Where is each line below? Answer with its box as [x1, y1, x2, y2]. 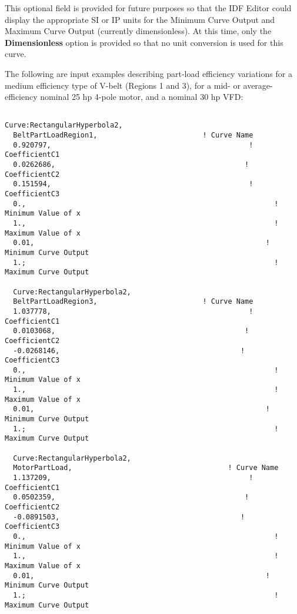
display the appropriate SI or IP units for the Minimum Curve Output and [5, 13, 275, 25]
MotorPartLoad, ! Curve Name [13, 464, 279, 472]
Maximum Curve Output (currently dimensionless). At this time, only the [5, 25, 272, 37]
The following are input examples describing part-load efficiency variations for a [5, 67, 292, 79]
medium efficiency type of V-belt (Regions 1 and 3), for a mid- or [5, 79, 241, 91]
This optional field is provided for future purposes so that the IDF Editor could [5, 2, 292, 14]
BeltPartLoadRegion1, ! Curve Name [13, 131, 253, 140]
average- [243, 79, 273, 91]
